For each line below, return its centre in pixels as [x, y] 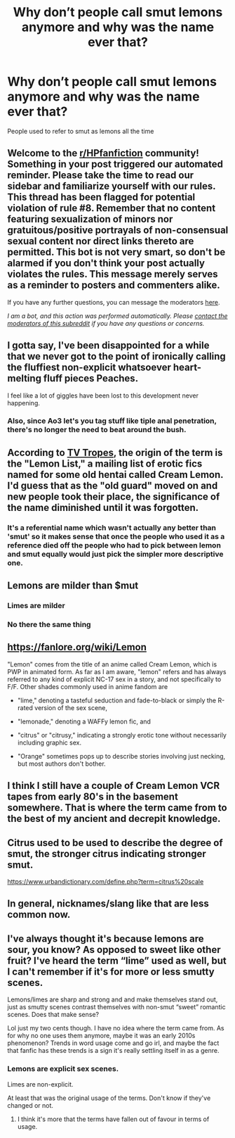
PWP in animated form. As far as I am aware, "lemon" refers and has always [117, 671]
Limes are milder [36, 606]
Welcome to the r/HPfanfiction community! [103, 153]
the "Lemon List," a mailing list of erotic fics [105, 463]
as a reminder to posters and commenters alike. [114, 285]
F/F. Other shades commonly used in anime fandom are [88, 686]
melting [25, 378]
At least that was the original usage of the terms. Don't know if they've [109, 1098]
